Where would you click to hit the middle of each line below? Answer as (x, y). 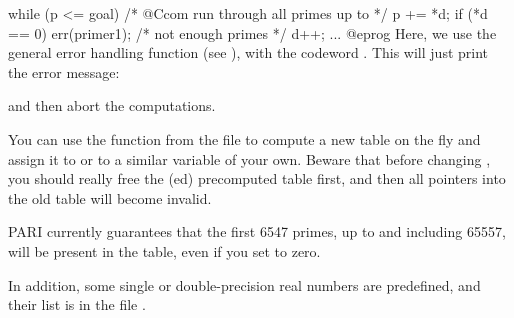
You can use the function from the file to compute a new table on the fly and (244, 138)
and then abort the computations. (112, 105)
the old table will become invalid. (110, 197)
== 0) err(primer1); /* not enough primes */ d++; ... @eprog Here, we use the (252, 32)
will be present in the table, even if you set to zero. (164, 250)
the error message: (64, 71)
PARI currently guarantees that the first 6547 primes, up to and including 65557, (257, 231)
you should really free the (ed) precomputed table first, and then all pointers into (257, 178)
